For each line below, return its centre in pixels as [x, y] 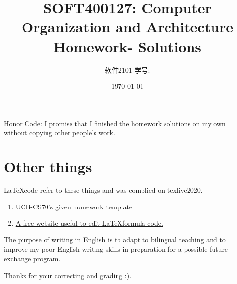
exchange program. [32, 258]
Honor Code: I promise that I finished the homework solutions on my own [115, 123]
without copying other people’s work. [59, 133]
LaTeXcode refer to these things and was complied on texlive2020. [103, 190]
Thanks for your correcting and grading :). [68, 275]
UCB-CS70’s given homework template [74, 206]
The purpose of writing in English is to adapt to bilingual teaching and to [115, 239]
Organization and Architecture [127, 27]
